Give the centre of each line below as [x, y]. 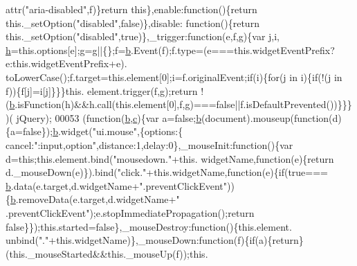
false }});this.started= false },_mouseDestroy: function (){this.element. [149, 226]
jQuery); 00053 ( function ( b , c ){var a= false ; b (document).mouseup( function [173, 117]
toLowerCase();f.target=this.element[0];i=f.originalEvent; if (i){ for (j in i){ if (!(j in [174, 77]
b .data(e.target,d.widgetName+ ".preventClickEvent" [116, 185]
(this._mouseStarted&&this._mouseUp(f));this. [107, 253]
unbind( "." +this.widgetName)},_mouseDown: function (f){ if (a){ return [152, 240]
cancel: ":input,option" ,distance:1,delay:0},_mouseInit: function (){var [149, 144]
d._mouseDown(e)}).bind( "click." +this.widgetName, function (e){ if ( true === [167, 172]
